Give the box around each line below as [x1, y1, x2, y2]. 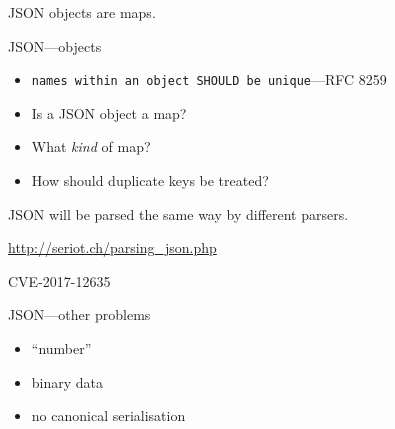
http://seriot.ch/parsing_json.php [8, 237, 217, 258]
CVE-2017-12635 [8, 270, 111, 291]
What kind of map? [31, 136, 151, 157]
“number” [31, 338, 92, 358]
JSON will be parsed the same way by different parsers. [8, 203, 349, 224]
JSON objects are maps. [8, 2, 156, 22]
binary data [31, 371, 104, 392]
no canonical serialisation [31, 405, 186, 426]
